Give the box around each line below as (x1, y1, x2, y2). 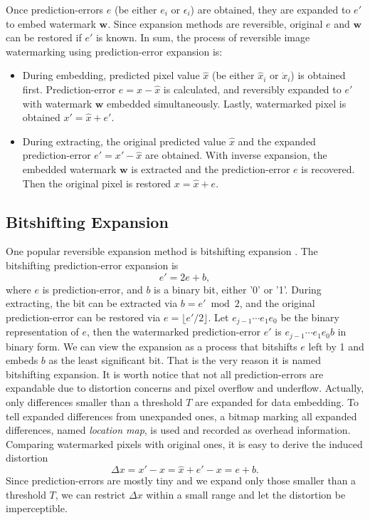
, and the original (239, 296, 315, 311)
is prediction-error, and (42, 281, 143, 296)
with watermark (22, 95, 92, 110)
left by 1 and (308, 338, 364, 353)
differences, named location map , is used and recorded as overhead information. (6, 422, 351, 437)
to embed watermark (6, 16, 96, 31)
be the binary (280, 309, 339, 324)
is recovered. (301, 161, 355, 176)
